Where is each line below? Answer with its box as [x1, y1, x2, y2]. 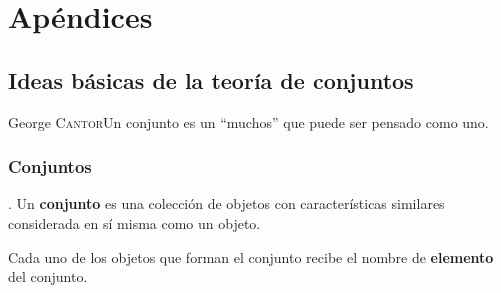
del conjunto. [8, 266, 88, 287]
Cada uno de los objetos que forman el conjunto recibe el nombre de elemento [8, 246, 494, 267]
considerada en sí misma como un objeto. [8, 212, 261, 233]
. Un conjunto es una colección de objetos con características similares [8, 193, 445, 214]
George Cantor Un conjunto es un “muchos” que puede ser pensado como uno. [8, 111, 489, 132]
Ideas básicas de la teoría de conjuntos [8, 64, 414, 95]
